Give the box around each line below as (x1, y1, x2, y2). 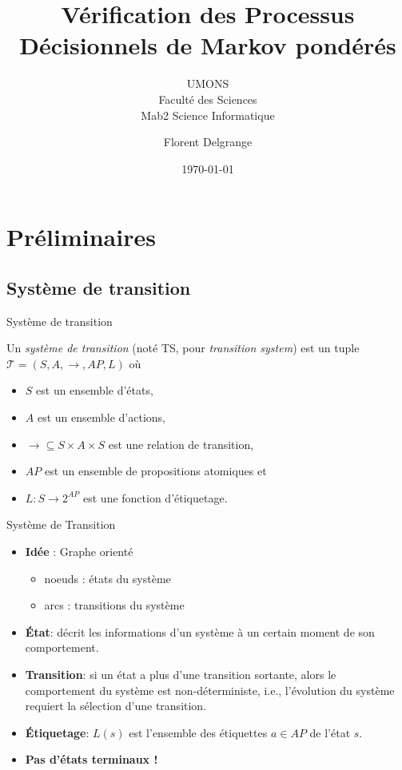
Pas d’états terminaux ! (25, 751, 158, 768)
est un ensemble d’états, (36, 382, 153, 399)
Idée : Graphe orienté (25, 543, 133, 560)
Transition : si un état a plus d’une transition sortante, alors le (25, 665, 336, 682)
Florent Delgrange (163, 133, 253, 150)
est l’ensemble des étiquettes (129, 724, 268, 740)
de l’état (309, 724, 351, 740)
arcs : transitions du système (44, 597, 185, 613)
